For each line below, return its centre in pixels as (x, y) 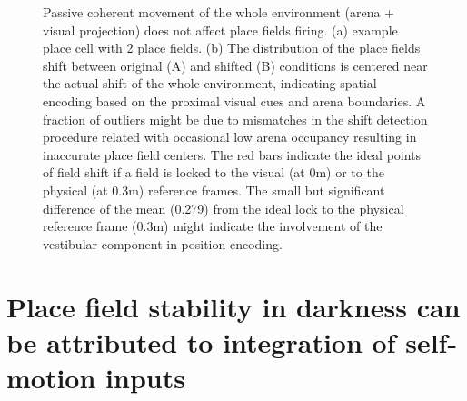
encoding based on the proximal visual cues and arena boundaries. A (234, 100)
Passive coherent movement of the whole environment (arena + (219, 12)
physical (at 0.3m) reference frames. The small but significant (214, 190)
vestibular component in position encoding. (163, 243)
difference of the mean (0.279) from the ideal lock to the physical (224, 208)
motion (51, 377)
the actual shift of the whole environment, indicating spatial (210, 83)
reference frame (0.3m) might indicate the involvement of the (213, 226)
